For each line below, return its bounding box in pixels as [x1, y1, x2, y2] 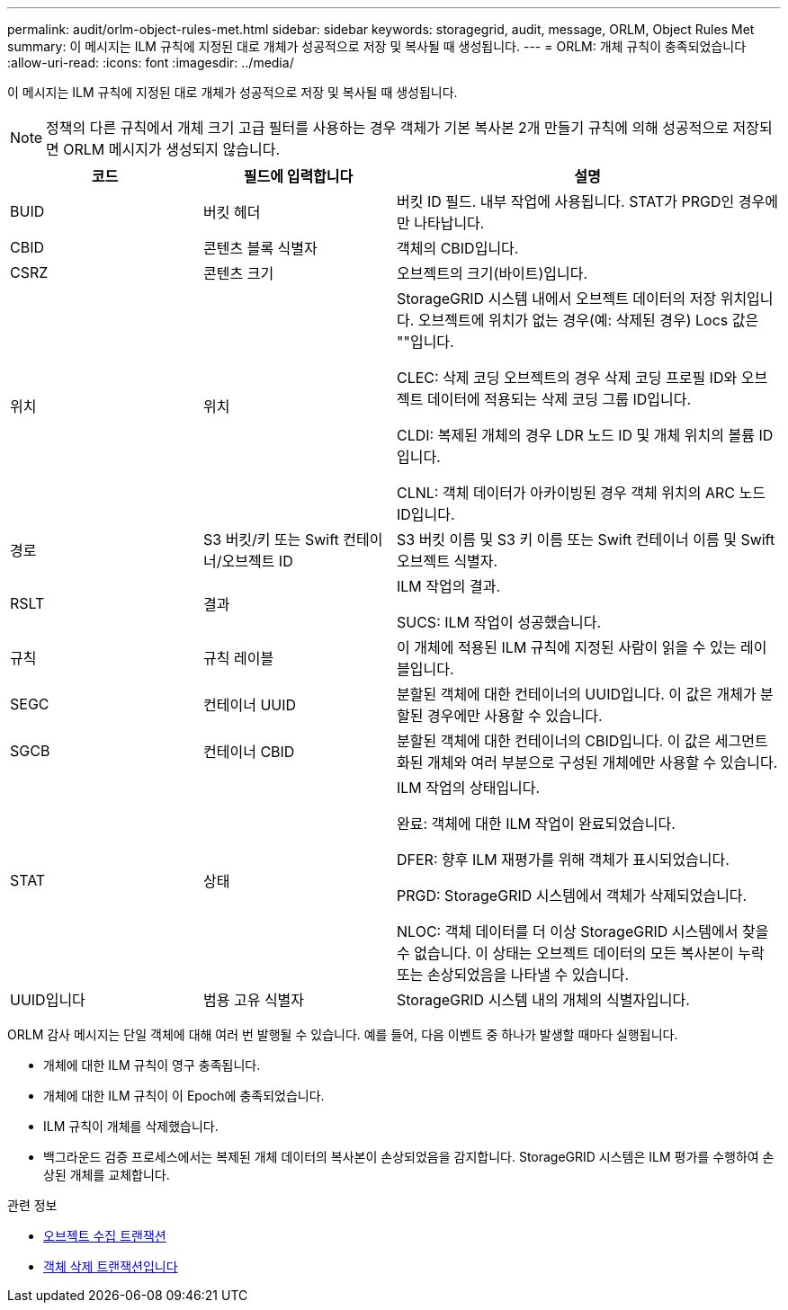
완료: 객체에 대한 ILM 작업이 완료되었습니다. [397, 815, 676, 833]
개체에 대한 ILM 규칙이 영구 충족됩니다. [43, 1057, 261, 1073]
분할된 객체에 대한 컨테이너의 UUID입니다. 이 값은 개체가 [397, 685, 757, 703]
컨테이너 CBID [203, 743, 295, 761]
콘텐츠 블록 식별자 [203, 239, 318, 257]
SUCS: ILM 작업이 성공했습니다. [397, 613, 602, 631]
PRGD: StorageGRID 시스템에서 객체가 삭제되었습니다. [397, 887, 748, 905]
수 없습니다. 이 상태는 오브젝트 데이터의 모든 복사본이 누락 [397, 944, 765, 962]
